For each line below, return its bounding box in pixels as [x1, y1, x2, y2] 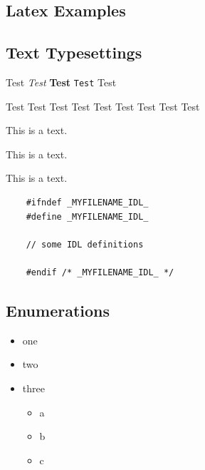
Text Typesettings [6, 41, 142, 63]
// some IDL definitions [26, 239, 144, 250]
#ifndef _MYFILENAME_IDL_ [26, 198, 149, 208]
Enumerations [6, 299, 110, 321]
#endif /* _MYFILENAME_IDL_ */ [26, 267, 174, 277]
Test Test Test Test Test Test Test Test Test [6, 98, 200, 113]
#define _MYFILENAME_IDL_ [26, 211, 149, 222]
